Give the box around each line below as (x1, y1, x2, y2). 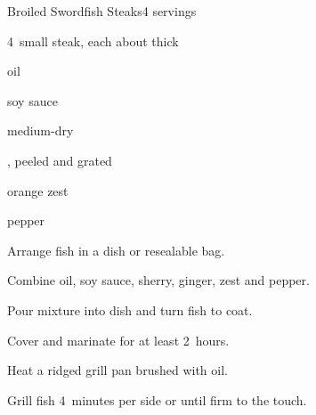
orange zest (7, 181, 69, 199)
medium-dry (7, 121, 74, 140)
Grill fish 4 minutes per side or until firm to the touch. (7, 390, 307, 409)
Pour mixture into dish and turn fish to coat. (7, 300, 253, 319)
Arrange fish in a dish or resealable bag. (7, 240, 225, 259)
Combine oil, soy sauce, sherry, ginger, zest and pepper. (7, 271, 310, 289)
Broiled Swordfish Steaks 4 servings (7, 2, 197, 20)
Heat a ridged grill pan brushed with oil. (7, 361, 228, 379)
